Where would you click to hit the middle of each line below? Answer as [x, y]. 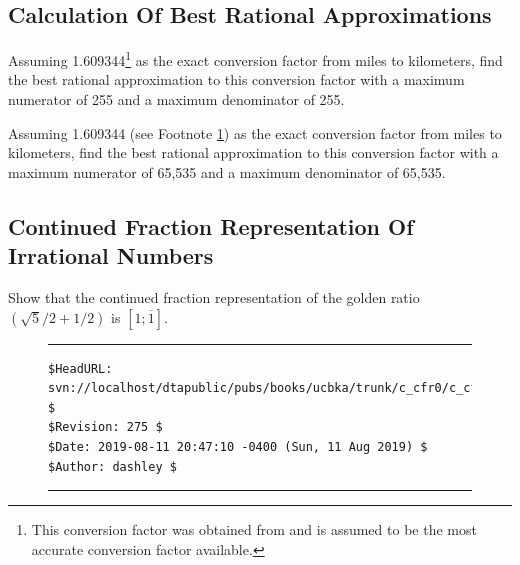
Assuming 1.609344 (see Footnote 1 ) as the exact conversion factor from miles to [255, 132]
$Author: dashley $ [112, 466]
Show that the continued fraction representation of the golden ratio [214, 297]
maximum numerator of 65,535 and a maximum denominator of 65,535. [227, 171]
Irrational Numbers [111, 255]
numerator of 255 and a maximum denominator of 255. [176, 99]
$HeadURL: [80, 368]
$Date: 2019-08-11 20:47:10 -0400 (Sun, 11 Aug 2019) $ [238, 446]
